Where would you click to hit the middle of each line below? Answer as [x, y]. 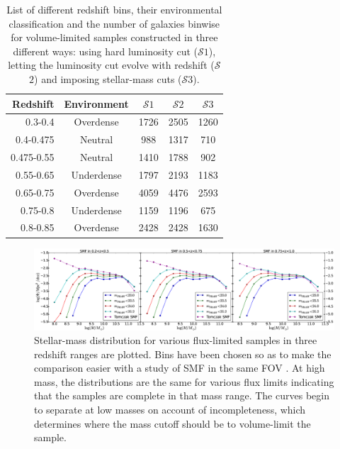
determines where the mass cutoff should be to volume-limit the [172, 423]
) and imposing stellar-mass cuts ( [108, 78]
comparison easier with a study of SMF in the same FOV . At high [180, 368]
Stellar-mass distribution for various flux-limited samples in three [176, 340]
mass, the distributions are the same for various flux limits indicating [184, 381]
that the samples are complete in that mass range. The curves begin [182, 395]
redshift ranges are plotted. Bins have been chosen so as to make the [183, 354]
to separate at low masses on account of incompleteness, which [170, 410]
